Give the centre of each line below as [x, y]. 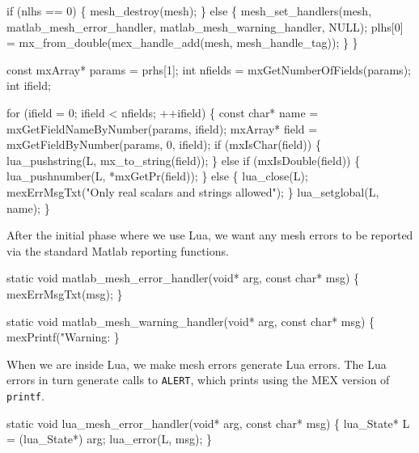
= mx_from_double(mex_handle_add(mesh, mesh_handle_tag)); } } [182, 42]
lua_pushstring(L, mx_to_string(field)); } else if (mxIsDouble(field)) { [184, 160]
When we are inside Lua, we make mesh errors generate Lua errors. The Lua [197, 364]
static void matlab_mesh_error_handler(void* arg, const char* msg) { [183, 278]
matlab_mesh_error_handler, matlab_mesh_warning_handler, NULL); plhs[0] [205, 26]
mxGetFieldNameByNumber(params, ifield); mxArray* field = [162, 128]
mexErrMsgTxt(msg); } [65, 293]
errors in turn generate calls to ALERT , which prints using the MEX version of [198, 380]
